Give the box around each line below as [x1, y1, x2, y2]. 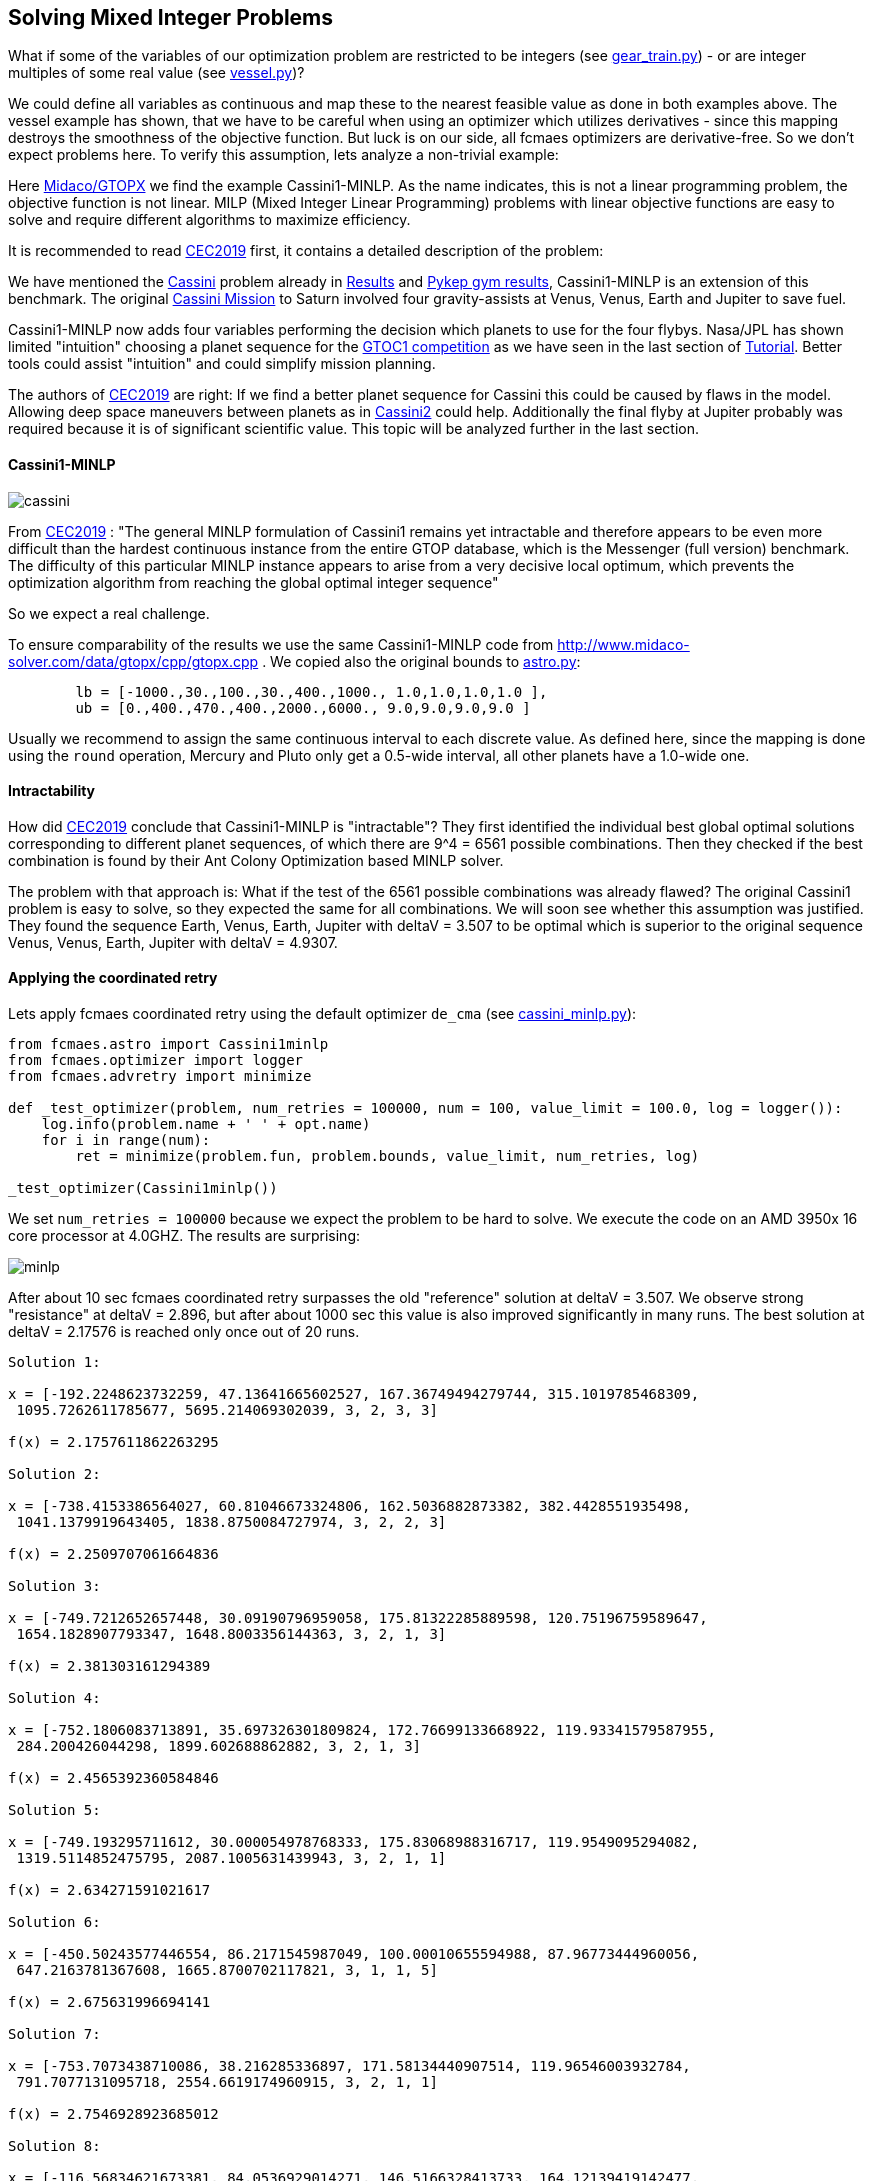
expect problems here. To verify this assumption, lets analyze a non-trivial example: [8, 146, 559, 164]
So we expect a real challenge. [8, 604, 210, 622]
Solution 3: [8, 1578, 101, 1595]
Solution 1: [8, 1354, 101, 1371]
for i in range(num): [41, 1132, 211, 1149]
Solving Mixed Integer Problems [8, 5, 334, 30]
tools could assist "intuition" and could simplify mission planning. [8, 355, 436, 373]
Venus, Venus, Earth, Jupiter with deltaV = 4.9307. [8, 933, 338, 951]
